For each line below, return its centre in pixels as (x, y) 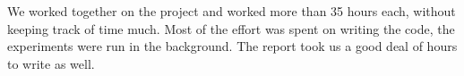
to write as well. (51, 63)
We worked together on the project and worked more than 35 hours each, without (232, 11)
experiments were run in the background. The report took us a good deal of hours (232, 46)
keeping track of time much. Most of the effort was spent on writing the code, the (231, 28)
